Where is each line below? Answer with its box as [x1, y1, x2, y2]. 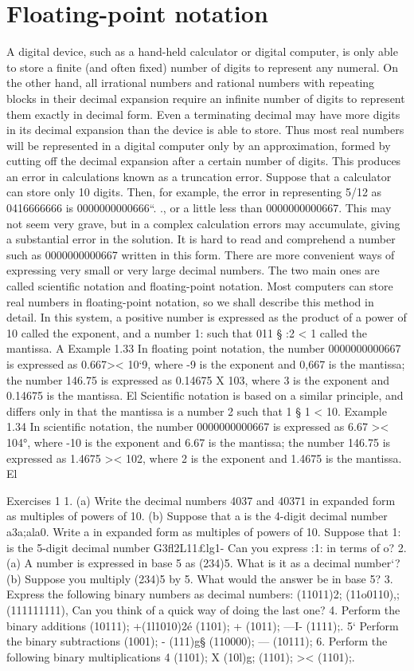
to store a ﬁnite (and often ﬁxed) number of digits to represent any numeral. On [6, 58, 399, 75]
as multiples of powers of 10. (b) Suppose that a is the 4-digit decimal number [6, 507, 388, 524]
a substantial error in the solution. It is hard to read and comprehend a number [6, 231, 396, 247]
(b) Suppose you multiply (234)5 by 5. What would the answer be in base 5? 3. [6, 570, 393, 586]
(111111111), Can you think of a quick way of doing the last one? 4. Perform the [6, 601, 400, 618]
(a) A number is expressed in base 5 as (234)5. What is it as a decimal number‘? [6, 555, 400, 571]
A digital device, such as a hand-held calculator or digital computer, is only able [6, 43, 398, 60]
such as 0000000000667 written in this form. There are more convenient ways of [6, 246, 395, 262]
